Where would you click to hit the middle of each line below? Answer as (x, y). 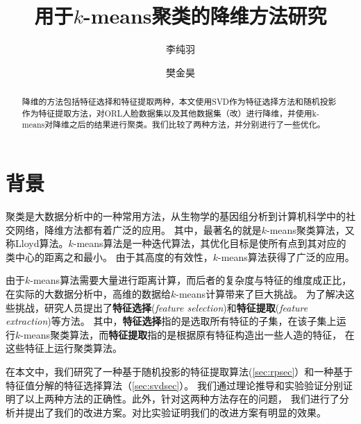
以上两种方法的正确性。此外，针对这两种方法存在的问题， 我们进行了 (182, 399)
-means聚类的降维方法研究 (205, 16)
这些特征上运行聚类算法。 (64, 348)
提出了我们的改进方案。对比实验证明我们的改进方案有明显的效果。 (175, 412)
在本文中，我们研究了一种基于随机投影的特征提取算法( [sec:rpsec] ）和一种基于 (179, 371)
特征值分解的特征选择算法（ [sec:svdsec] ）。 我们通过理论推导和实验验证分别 (174, 385)
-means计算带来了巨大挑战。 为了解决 (260, 293)
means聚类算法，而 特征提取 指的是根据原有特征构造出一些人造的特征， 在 (189, 334)
